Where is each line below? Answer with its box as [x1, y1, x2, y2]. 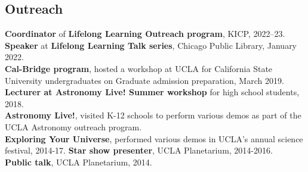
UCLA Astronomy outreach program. [5, 120, 142, 133]
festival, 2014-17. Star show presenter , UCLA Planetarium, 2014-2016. [5, 144, 273, 157]
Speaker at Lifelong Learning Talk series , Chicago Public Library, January [5, 39, 297, 51]
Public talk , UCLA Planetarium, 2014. [5, 155, 152, 168]
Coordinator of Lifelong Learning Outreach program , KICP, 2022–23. [5, 27, 285, 40]
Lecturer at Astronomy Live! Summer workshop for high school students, [5, 86, 300, 98]
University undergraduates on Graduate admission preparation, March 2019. [5, 74, 284, 86]
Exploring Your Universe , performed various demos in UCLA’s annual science [5, 132, 303, 145]
